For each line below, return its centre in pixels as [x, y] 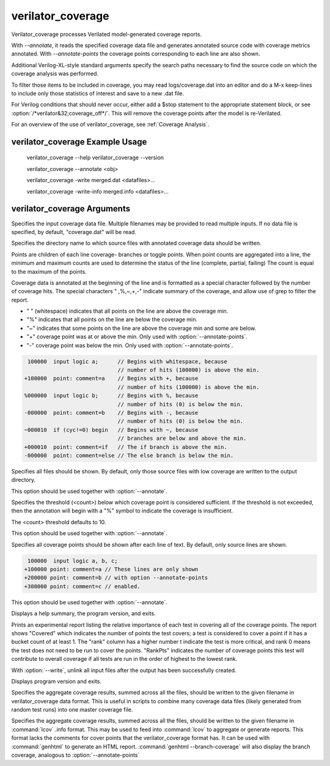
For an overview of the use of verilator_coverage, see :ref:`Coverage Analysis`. [110, 125]
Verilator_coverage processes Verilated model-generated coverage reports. [106, 34]
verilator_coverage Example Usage [79, 141]
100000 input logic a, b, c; [73, 561]
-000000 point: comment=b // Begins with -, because [111, 413]
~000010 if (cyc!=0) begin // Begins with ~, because [111, 430]
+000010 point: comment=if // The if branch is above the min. [126, 447]
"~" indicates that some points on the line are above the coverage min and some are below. [141, 328]
